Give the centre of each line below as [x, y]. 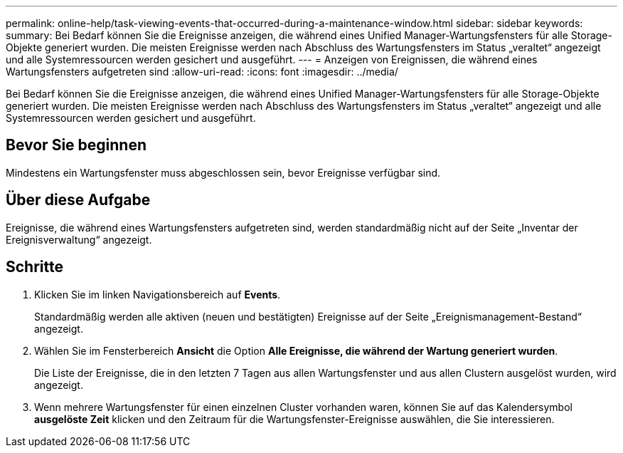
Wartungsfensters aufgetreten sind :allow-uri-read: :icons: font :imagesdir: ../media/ [202, 72]
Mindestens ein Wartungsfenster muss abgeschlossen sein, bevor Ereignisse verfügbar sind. [223, 172]
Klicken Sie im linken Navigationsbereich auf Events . [158, 294]
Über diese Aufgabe [78, 200]
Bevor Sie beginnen [76, 145]
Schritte [34, 267]
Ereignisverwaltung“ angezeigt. [79, 239]
